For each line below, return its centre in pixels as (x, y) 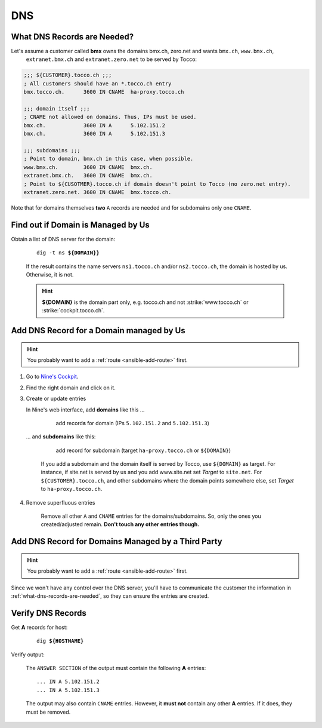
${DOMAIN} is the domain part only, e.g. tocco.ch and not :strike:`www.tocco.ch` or (145, 302)
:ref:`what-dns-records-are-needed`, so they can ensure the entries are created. (110, 596)
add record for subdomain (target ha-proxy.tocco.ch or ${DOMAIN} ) (143, 450)
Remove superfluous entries (61, 502)
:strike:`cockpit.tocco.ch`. (73, 311)
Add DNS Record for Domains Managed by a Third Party (117, 541)
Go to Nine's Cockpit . (52, 377)
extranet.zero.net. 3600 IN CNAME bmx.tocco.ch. (97, 192)
